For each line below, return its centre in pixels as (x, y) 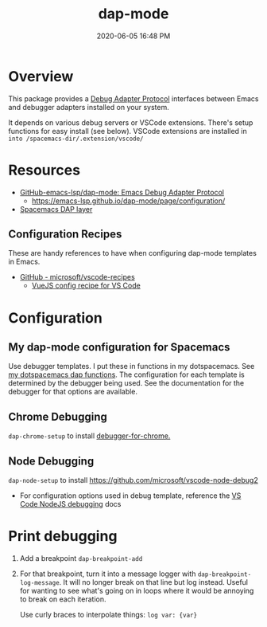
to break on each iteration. (63, 599)
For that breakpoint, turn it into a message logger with (108, 574)
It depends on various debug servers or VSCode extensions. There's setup (131, 122)
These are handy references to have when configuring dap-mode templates (132, 253)
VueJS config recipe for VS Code (86, 286)
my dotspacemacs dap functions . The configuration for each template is (126, 374)
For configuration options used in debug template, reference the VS (130, 496)
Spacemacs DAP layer (56, 209)
